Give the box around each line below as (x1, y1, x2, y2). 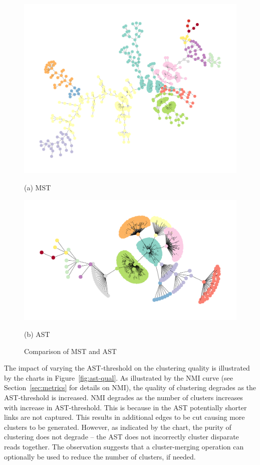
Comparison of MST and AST (24, 345, 117, 356)
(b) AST (24, 328, 50, 339)
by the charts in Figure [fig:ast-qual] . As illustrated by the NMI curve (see (4, 372, 233, 383)
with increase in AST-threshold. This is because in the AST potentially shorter (4, 402, 247, 412)
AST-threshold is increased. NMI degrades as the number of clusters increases (4, 392, 243, 402)
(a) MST (24, 182, 51, 193)
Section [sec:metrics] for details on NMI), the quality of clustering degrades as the (4, 382, 256, 393)
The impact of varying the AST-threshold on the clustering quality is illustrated (4, 363, 250, 373)
